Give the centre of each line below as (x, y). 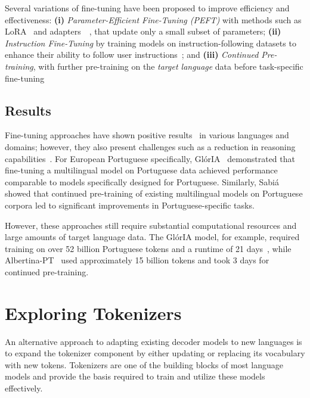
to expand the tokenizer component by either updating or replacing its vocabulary (155, 353)
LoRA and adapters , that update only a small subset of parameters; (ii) (143, 31)
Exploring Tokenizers (93, 313)
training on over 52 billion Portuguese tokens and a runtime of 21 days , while (148, 248)
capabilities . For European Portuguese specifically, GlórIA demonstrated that (150, 158)
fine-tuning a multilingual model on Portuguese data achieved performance (141, 170)
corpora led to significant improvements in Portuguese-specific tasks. (130, 205)
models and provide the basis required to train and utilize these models (135, 376)
